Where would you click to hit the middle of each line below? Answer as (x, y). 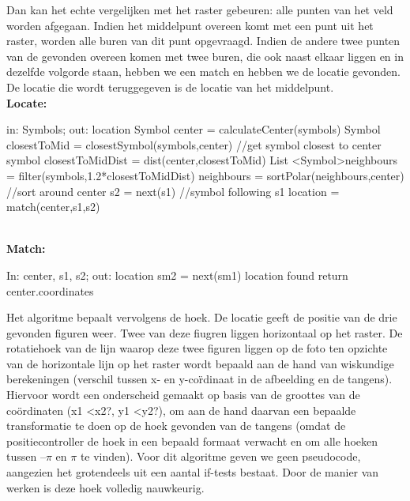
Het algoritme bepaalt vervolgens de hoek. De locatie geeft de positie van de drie (202, 317)
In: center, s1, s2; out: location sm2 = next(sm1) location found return (177, 275)
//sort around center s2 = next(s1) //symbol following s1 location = (173, 191)
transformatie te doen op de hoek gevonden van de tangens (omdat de (176, 426)
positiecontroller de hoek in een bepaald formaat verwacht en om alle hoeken (192, 441)
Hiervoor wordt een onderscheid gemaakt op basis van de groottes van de (183, 395)
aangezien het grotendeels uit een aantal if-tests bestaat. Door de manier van (193, 472)
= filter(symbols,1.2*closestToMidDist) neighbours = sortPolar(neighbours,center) (205, 175)
